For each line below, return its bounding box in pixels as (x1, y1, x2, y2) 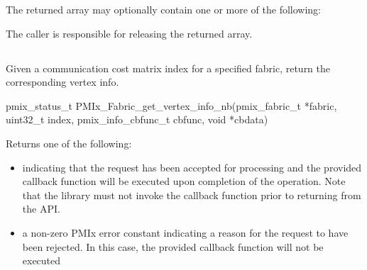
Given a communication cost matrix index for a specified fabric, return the (6, 60, 331, 75)
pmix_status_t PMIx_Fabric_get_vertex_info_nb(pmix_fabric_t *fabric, (6, 98, 337, 113)
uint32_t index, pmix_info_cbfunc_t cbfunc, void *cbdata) (6, 112, 268, 127)
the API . (22, 201, 60, 216)
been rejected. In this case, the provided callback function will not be (22, 239, 324, 254)
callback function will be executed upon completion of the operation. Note (22, 174, 346, 189)
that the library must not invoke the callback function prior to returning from (22, 187, 361, 202)
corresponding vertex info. (6, 74, 119, 89)
